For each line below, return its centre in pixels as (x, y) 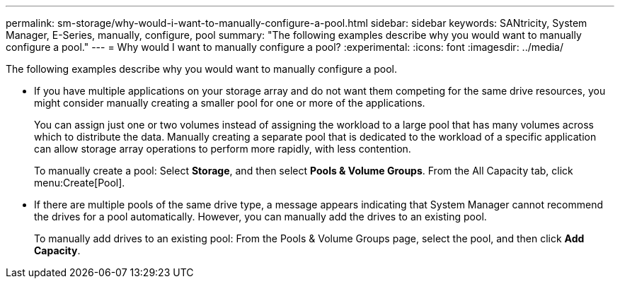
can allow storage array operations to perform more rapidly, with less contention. (223, 149)
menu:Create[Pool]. (80, 183)
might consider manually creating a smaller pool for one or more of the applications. (230, 103)
